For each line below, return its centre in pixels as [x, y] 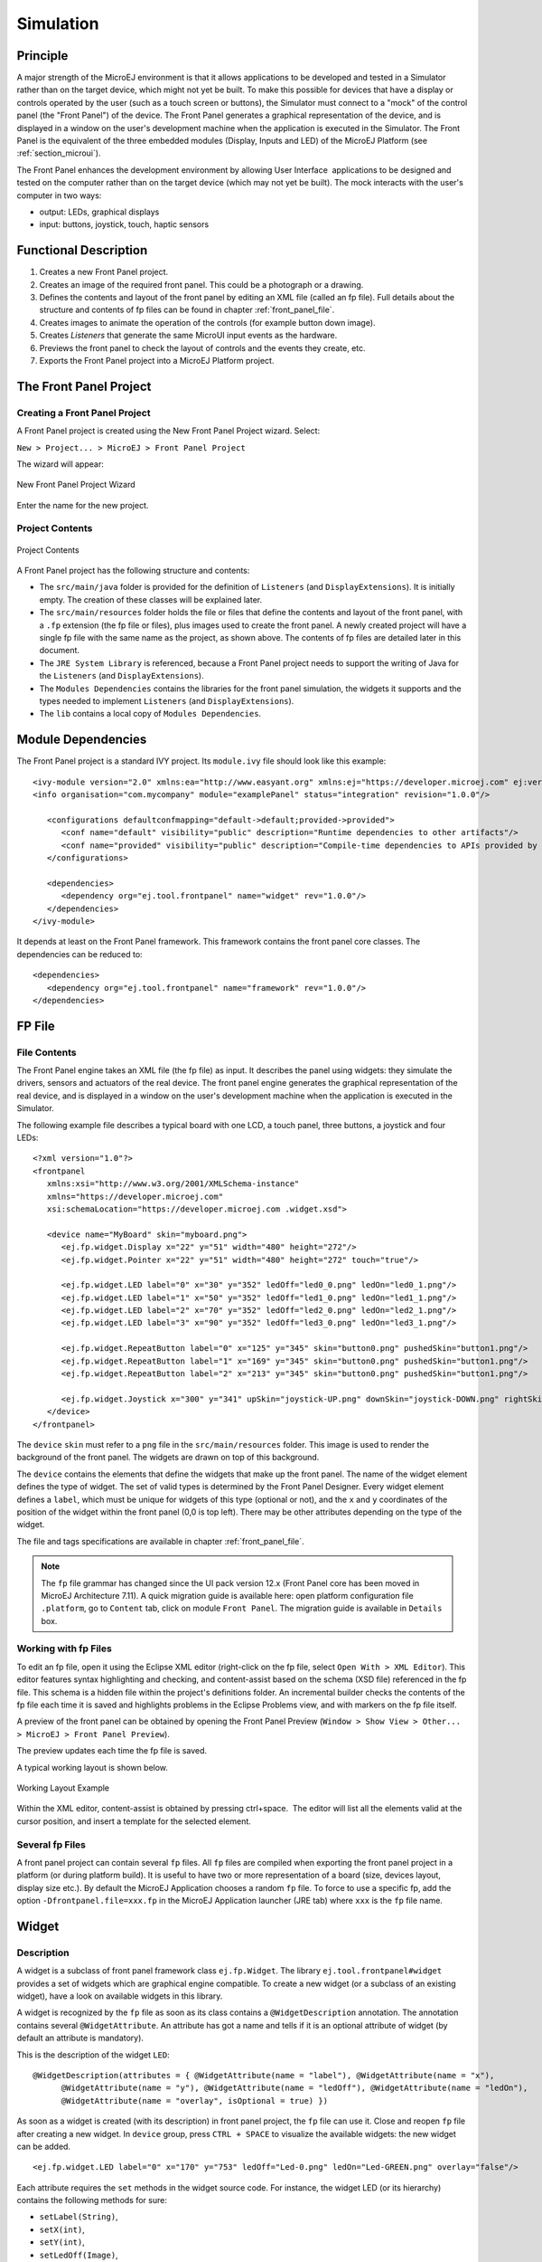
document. [60, 651]
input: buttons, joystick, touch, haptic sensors [124, 224]
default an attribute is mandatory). [80, 2038]
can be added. [44, 2146]
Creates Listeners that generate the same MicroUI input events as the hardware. [188, 336]
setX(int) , [62, 2229]
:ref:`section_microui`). [59, 153]
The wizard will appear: [60, 464]
